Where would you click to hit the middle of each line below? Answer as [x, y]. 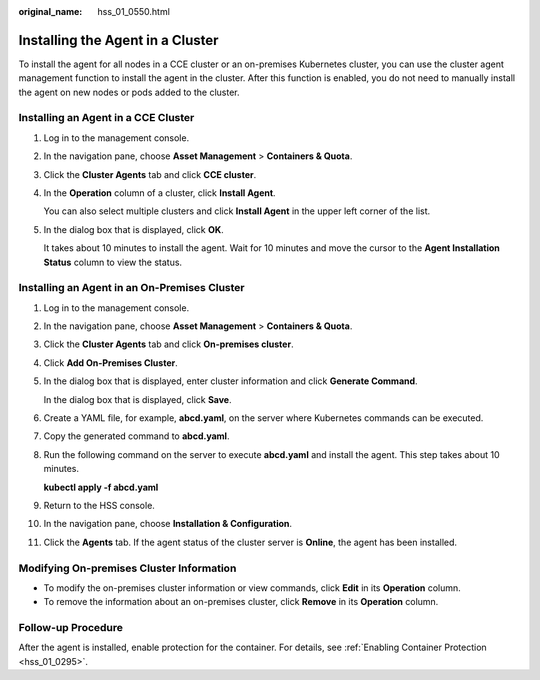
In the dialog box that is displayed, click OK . [133, 229]
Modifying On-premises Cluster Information [127, 568]
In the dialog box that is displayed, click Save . [137, 399]
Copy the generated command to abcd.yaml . [136, 436]
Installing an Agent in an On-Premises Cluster [131, 288]
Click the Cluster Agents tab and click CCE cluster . [150, 174]
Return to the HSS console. [99, 505]
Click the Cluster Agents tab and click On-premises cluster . [168, 344]
